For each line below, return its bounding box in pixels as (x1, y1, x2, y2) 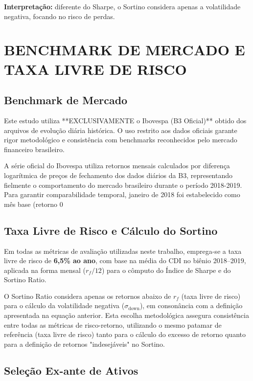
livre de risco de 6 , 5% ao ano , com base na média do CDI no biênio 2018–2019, (4, 255, 246, 266)
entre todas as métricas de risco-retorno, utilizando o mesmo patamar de (4, 319, 222, 330)
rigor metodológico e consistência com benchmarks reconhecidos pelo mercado (4, 134, 237, 145)
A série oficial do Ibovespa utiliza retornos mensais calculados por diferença (4, 160, 230, 171)
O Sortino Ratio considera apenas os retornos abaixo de (4, 291, 171, 301)
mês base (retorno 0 (4, 199, 63, 209)
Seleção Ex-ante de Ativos (4, 362, 138, 378)
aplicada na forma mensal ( (4, 265, 86, 275)
